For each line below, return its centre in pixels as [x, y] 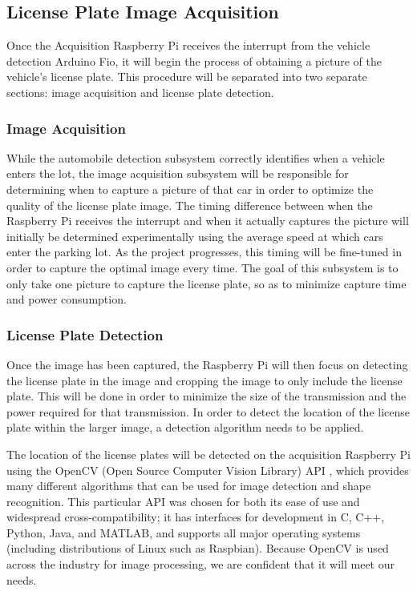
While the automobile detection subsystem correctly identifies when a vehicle [196, 157]
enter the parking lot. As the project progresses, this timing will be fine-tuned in [204, 252]
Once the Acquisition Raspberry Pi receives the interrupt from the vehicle [188, 45]
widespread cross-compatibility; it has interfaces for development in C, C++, [196, 517]
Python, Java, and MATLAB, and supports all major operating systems [184, 532]
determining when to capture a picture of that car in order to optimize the [190, 189]
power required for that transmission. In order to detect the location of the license [208, 411]
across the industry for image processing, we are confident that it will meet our [200, 564]
